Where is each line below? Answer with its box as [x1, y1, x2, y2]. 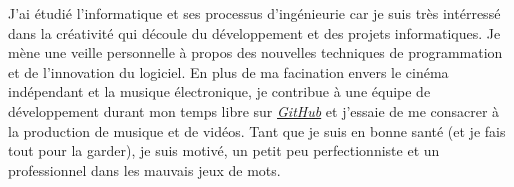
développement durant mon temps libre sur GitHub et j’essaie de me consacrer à [8, 100, 500, 121]
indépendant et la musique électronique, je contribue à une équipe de [8, 81, 431, 102]
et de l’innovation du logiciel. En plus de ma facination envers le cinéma [8, 61, 449, 82]
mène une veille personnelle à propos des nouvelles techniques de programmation [8, 42, 503, 63]
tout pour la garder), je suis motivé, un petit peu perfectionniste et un [8, 140, 440, 161]
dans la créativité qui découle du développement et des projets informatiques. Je [8, 22, 501, 43]
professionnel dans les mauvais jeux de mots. [8, 159, 281, 180]
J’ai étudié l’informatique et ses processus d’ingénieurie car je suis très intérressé [8, 3, 501, 23]
